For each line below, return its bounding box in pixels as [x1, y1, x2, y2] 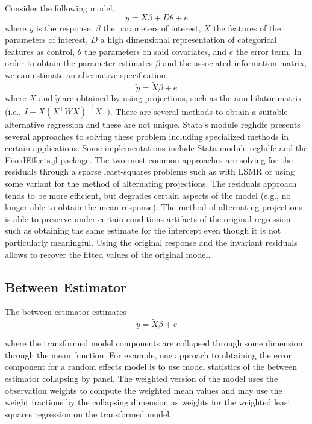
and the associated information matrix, [163, 57, 307, 69]
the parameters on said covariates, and [84, 45, 227, 57]
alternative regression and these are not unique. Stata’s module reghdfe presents [5, 118, 301, 131]
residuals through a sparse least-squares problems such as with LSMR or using [5, 165, 295, 178]
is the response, [36, 21, 93, 34]
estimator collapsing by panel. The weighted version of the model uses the [5, 372, 278, 385]
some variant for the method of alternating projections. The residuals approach [5, 177, 297, 190]
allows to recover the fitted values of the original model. [5, 248, 211, 260]
